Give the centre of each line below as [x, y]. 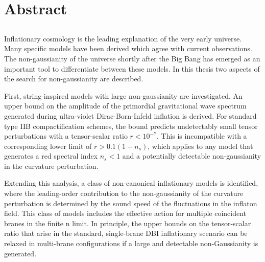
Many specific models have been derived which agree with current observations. [128, 48]
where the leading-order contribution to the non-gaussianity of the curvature [124, 193]
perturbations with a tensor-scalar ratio [66, 136]
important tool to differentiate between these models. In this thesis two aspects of [132, 68]
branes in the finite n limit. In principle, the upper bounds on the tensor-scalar [128, 223]
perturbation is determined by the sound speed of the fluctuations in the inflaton [131, 203]
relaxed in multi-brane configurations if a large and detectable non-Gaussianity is [131, 243]
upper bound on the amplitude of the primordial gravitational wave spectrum [125, 106]
